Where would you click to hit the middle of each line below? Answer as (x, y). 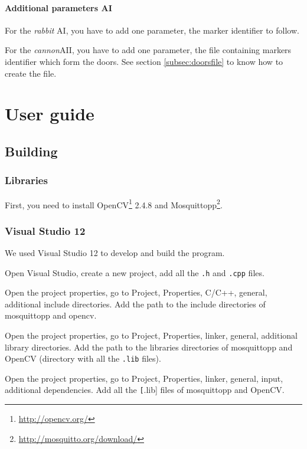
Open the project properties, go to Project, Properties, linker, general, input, (144, 378)
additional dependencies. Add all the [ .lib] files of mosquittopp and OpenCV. (145, 390)
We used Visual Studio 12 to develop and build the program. (115, 253)
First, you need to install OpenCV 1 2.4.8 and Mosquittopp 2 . (114, 204)
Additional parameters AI (58, 7)
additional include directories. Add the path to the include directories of (135, 304)
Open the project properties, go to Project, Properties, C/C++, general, (136, 292)
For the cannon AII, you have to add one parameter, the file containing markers (148, 50)
